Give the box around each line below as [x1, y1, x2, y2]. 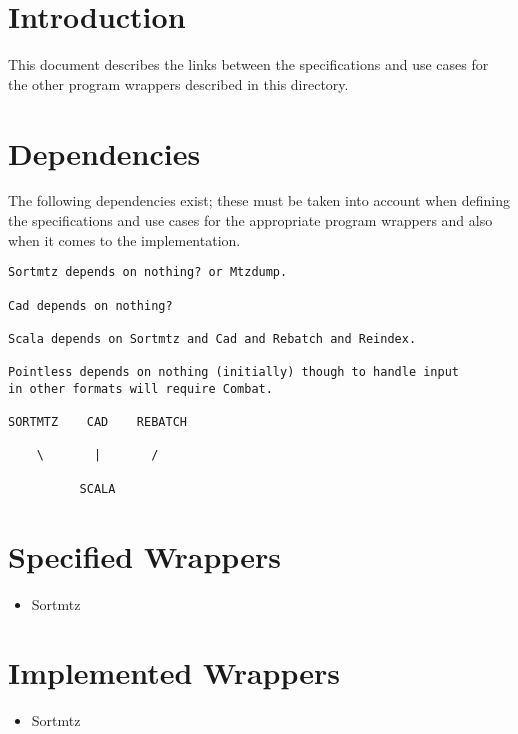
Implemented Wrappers [8, 652, 341, 693]
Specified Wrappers [8, 535, 281, 576]
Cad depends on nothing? [8, 298, 173, 313]
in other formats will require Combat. [8, 381, 273, 396]
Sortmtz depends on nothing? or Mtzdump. [8, 265, 288, 280]
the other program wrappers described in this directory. [8, 73, 349, 94]
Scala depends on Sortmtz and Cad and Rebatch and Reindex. [8, 331, 417, 346]
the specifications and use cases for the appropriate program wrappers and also [8, 210, 493, 231]
